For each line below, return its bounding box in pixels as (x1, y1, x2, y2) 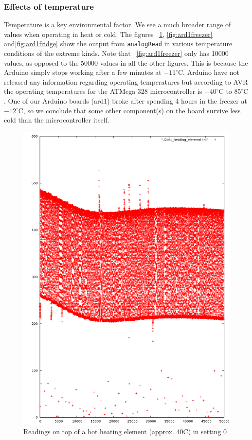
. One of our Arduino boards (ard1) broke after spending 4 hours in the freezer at (4, 96, 247, 106)
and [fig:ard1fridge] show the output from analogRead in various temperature (4, 38, 233, 49)
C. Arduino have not (178, 67, 240, 77)
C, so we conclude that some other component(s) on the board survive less (18, 105, 241, 115)
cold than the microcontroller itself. (4, 115, 109, 125)
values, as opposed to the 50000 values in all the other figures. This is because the (4, 57, 248, 68)
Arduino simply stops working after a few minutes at (4, 67, 162, 77)
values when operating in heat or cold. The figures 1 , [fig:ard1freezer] (4, 29, 213, 39)
